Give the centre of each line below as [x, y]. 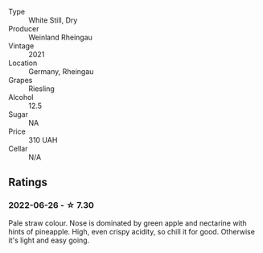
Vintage [21, 46]
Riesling [41, 89]
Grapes [21, 80]
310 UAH [43, 140]
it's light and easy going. [49, 240]
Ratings [28, 182]
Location [23, 63]
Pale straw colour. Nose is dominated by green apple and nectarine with [127, 223]
